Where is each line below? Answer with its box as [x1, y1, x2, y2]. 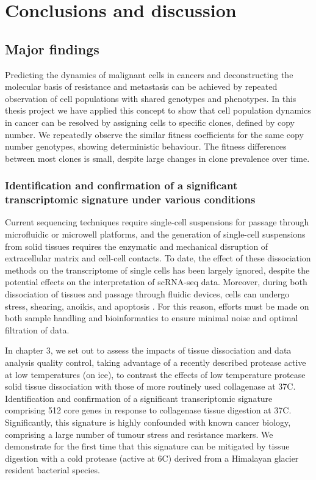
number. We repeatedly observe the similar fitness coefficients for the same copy [5, 128, 304, 140]
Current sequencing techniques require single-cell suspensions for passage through [5, 216, 309, 228]
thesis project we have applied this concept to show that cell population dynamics [5, 104, 311, 117]
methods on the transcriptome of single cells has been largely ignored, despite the [5, 263, 310, 276]
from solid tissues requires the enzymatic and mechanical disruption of [5, 239, 268, 252]
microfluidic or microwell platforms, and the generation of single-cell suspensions [5, 228, 306, 241]
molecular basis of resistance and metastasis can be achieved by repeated [5, 80, 278, 93]
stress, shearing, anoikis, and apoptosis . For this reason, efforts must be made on [5, 299, 309, 312]
